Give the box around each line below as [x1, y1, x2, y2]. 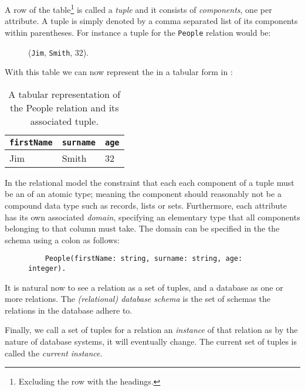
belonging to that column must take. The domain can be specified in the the [5, 222, 280, 234]
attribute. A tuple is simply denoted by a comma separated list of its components [5, 15, 298, 27]
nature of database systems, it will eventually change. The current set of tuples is [5, 335, 297, 347]
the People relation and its [9, 100, 119, 114]
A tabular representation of [8, 87, 121, 101]
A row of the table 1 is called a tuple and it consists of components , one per [5, 2, 272, 15]
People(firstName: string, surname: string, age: [45, 254, 243, 263]
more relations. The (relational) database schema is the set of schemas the [5, 293, 270, 305]
